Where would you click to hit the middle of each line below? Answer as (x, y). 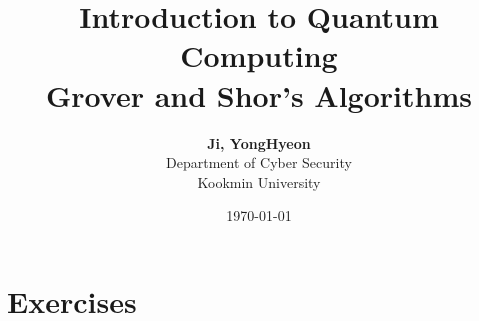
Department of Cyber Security (259, 162)
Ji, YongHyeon (259, 142)
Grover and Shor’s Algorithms (259, 94)
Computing (259, 55)
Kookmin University (259, 181)
